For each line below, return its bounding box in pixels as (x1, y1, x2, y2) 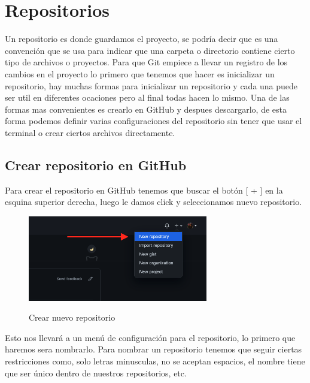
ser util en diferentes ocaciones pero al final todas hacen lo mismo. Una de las (5, 91, 290, 104)
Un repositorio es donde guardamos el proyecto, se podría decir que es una (5, 32, 278, 45)
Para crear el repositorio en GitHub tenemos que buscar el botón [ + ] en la (5, 183, 283, 196)
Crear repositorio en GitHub (5, 155, 187, 174)
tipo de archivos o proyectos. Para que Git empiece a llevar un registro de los (5, 56, 288, 68)
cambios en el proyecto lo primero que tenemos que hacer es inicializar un (5, 67, 275, 80)
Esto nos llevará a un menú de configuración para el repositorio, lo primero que (5, 331, 296, 343)
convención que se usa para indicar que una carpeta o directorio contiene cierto (5, 44, 295, 56)
